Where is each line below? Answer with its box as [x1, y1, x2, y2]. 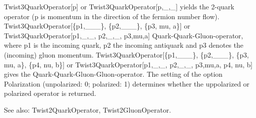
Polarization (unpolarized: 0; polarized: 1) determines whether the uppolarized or [4, 78, 250, 88]
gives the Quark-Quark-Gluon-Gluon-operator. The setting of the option [4, 69, 223, 79]
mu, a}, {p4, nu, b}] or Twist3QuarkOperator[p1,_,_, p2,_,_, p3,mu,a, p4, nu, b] [4, 59, 253, 69]
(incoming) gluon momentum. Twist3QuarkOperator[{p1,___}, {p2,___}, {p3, [4, 49, 249, 59]
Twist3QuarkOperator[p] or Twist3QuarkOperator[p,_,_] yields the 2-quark [4, 1, 234, 11]
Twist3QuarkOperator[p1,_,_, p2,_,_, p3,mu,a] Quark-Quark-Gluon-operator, [4, 30, 243, 40]
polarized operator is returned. [4, 88, 96, 98]
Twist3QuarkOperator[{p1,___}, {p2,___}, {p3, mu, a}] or [4, 21, 190, 31]
